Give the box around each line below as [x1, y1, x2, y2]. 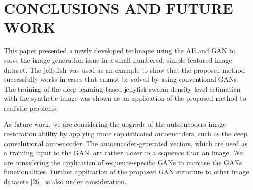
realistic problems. [4, 102, 58, 113]
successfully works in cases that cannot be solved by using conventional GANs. [4, 74, 238, 84]
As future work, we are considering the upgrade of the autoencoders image [4, 119, 226, 129]
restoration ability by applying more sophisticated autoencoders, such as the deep [4, 129, 247, 139]
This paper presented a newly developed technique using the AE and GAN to [4, 45, 235, 56]
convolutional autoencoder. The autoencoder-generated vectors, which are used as [4, 138, 248, 148]
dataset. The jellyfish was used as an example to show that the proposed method [4, 64, 245, 75]
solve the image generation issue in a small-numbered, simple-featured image [4, 55, 232, 65]
